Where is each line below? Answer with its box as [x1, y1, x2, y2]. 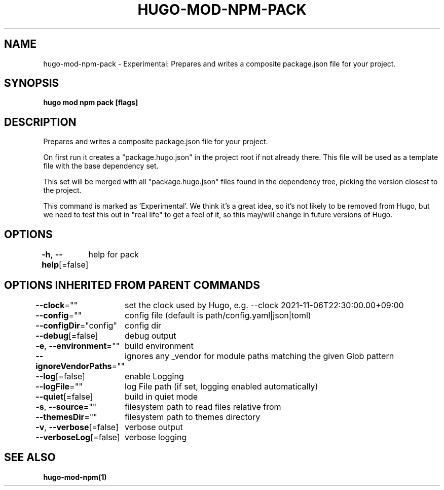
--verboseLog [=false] [35, 432, 120, 442]
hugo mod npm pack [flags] [43, 98, 138, 107]
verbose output [125, 421, 183, 432]
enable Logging [125, 371, 184, 381]
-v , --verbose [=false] [35, 421, 119, 432]
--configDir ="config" [35, 320, 117, 331]
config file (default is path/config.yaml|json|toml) [125, 310, 311, 320]
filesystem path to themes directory [125, 411, 261, 422]
